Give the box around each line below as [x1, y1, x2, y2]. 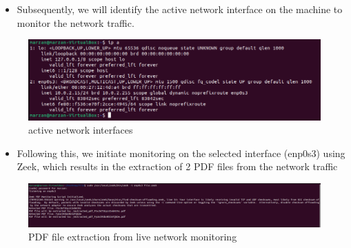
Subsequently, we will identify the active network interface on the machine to [17, 2, 343, 16]
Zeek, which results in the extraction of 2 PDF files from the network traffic [17, 159, 338, 174]
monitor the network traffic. [17, 15, 134, 30]
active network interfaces [28, 123, 133, 137]
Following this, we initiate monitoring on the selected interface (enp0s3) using [17, 145, 345, 160]
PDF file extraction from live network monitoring [28, 229, 237, 244]
